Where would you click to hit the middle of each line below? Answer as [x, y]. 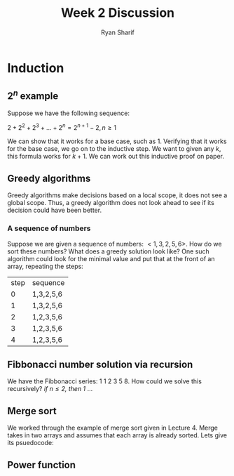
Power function [41, 465]
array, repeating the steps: [46, 266]
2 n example [33, 95]
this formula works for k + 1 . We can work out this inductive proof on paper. [116, 157]
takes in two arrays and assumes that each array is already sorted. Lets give [117, 435]
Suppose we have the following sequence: [68, 113]
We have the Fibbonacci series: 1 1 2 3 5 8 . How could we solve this [104, 381]
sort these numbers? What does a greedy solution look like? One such [108, 251]
